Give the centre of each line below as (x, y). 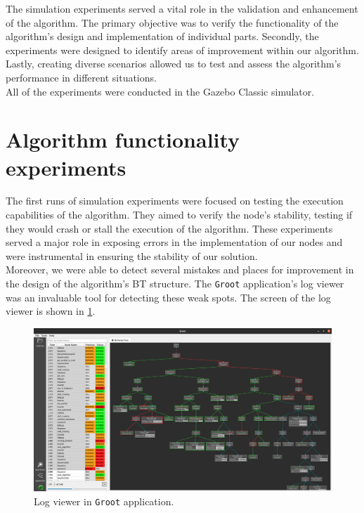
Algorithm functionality (123, 139)
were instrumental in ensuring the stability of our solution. (132, 255)
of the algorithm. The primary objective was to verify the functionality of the (172, 22)
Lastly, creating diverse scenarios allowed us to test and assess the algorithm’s (174, 64)
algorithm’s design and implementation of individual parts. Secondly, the (162, 36)
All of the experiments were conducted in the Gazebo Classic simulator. (160, 91)
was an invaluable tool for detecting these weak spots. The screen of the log (168, 297)
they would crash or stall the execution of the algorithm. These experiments (169, 228)
